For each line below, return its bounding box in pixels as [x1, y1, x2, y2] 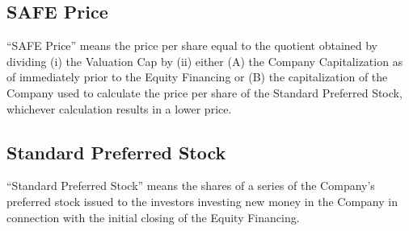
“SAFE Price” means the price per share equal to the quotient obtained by [6, 37, 378, 54]
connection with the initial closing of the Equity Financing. [6, 208, 300, 225]
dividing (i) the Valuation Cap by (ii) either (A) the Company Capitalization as [6, 52, 403, 69]
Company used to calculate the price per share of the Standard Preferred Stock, [6, 84, 403, 101]
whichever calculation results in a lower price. [6, 100, 232, 117]
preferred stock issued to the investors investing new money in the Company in [6, 192, 398, 209]
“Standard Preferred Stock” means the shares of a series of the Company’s [6, 177, 375, 194]
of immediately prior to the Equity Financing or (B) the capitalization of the [6, 68, 388, 85]
